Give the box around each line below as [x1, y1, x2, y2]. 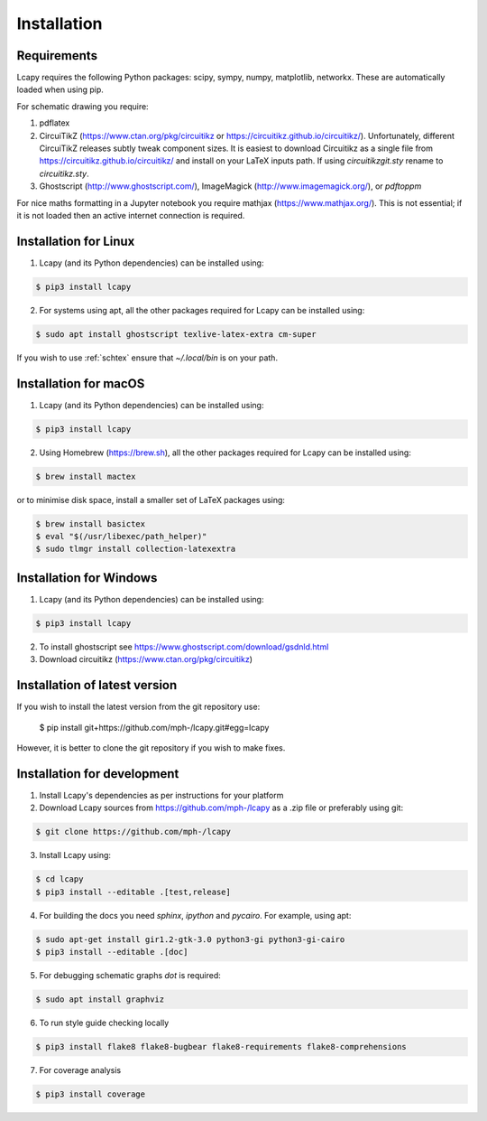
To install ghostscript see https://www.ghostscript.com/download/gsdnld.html [39, 641, 329, 652]
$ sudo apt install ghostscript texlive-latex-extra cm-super [35, 329, 317, 339]
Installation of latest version [16, 677, 178, 693]
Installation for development [16, 766, 179, 781]
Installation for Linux [16, 233, 135, 248]
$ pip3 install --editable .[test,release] [35, 886, 232, 897]
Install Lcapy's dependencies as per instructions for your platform [39, 789, 284, 800]
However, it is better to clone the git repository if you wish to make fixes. [16, 742, 286, 753]
